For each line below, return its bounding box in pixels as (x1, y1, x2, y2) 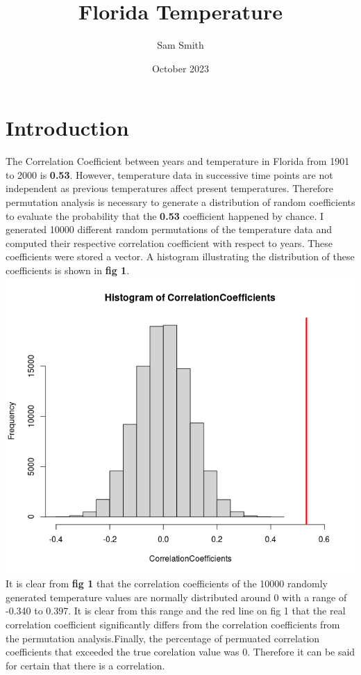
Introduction (6, 113, 129, 142)
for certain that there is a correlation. (6, 658, 165, 672)
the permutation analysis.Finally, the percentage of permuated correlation (6, 630, 320, 645)
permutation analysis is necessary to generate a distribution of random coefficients (6, 195, 355, 209)
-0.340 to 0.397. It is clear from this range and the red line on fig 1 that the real (6, 603, 346, 618)
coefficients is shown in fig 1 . (6, 263, 130, 277)
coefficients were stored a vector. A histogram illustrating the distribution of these (6, 249, 355, 264)
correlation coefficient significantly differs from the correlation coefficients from (6, 617, 340, 632)
